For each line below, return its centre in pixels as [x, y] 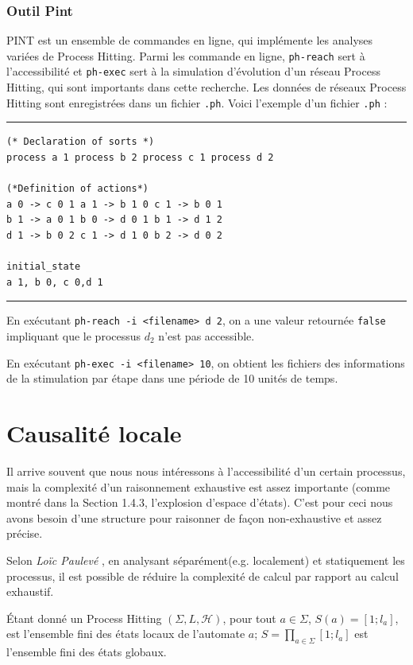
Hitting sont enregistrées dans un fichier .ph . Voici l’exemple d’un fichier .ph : [197, 102]
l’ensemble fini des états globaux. [87, 652]
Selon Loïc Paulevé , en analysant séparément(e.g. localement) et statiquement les [206, 560]
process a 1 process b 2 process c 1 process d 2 [140, 157]
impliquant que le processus [74, 335]
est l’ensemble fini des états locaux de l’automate [126, 634]
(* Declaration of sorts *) [81, 142]
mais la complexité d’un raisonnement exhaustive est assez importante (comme [199, 486]
